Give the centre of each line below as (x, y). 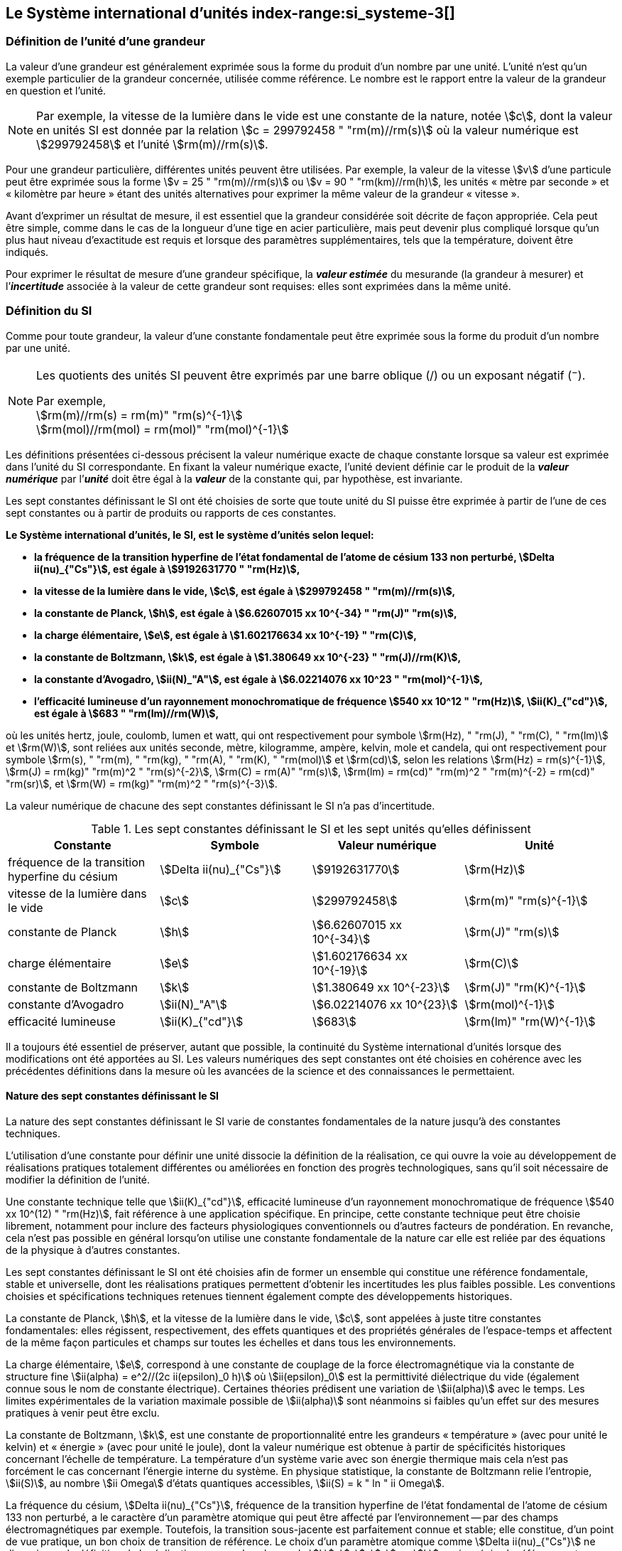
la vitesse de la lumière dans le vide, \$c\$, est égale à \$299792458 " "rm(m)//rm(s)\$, (245, 591)
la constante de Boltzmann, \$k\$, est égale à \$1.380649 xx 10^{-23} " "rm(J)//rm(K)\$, (248, 657)
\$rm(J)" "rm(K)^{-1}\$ (525, 987)
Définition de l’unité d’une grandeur (105, 42)
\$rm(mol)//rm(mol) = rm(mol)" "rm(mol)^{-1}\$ (163, 429)
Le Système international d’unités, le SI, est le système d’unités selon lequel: (190, 535)
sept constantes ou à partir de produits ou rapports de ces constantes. (171, 512)
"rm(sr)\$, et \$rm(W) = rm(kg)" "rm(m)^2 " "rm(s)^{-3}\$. (142, 783)
